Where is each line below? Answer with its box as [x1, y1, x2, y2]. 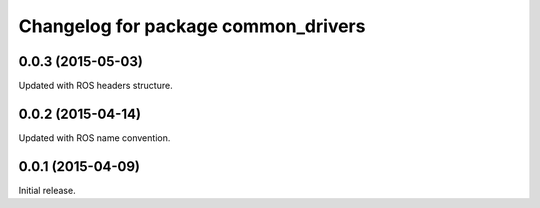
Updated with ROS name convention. [18, 131, 171, 144]
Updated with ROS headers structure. [18, 80, 174, 92]
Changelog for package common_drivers [18, 15, 366, 37]
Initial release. [18, 184, 76, 196]
